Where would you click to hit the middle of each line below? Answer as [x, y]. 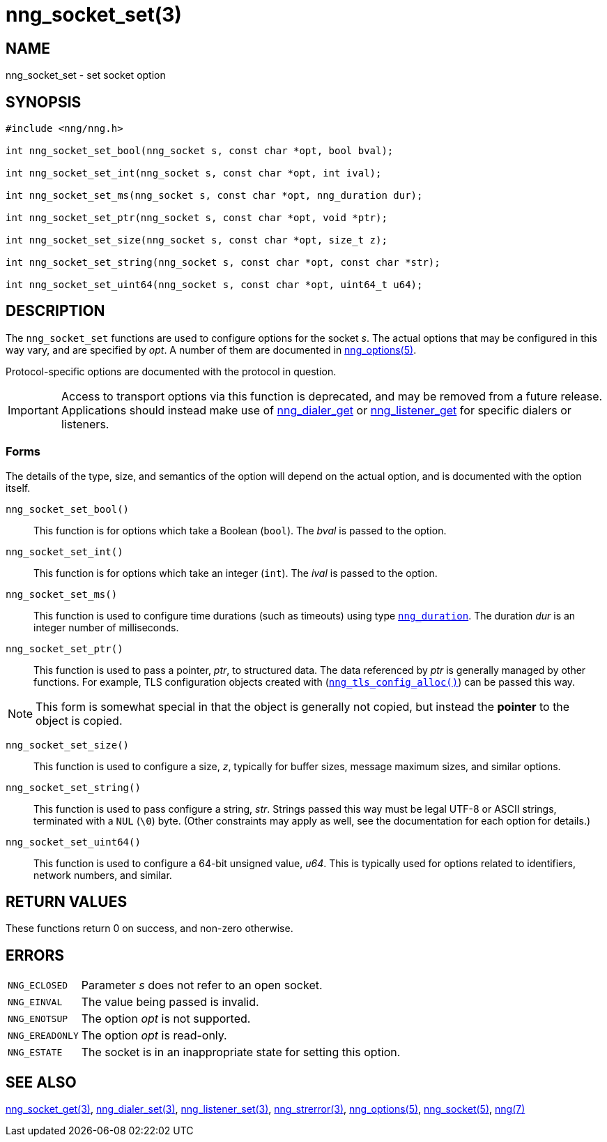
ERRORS [35, 955]
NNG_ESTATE [35, 1052]
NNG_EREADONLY [43, 1035]
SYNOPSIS [44, 102]
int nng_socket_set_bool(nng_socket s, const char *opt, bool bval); [200, 151]
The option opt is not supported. [166, 1019]
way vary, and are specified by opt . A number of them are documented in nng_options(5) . [211, 350]
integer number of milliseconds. [106, 627]
